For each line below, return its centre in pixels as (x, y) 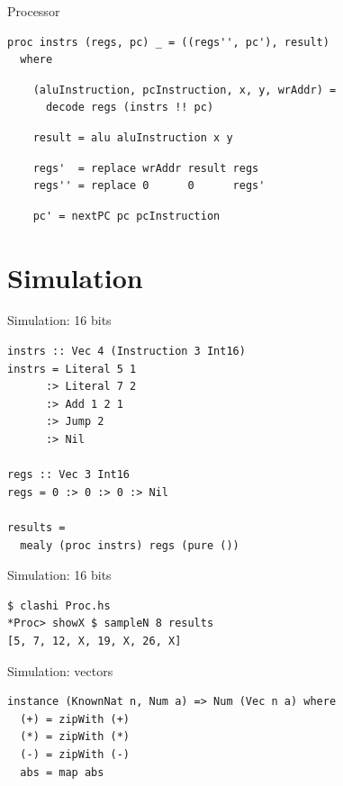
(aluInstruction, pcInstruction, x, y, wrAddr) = (185, 90)
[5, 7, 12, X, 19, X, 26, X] (95, 641)
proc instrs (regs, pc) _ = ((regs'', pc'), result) (168, 42)
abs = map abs (62, 772)
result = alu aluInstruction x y (133, 137)
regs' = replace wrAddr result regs (146, 168)
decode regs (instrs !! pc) (130, 108)
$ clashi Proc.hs (59, 605)
